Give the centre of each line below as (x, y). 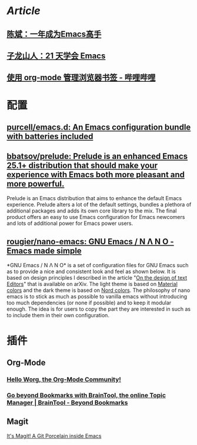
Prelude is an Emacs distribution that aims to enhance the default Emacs (94, 198)
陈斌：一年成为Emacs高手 (54, 34)
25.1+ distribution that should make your (82, 166)
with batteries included (50, 136)
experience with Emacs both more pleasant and (96, 175)
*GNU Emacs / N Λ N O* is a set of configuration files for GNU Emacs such (98, 265)
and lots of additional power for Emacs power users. (70, 223)
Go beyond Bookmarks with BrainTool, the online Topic (86, 395)
